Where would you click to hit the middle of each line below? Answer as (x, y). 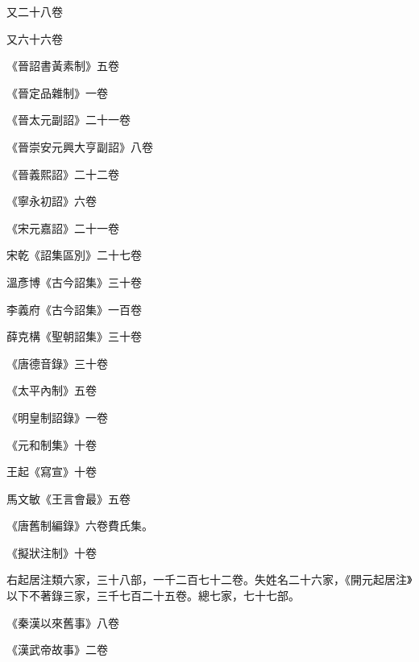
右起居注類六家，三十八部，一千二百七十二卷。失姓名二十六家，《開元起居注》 (209, 579)
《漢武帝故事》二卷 (57, 650)
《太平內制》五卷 (52, 390)
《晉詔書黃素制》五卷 (63, 66)
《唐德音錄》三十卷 (57, 363)
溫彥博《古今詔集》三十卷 (74, 281)
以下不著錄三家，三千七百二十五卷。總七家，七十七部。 (153, 596)
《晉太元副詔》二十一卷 (68, 120)
